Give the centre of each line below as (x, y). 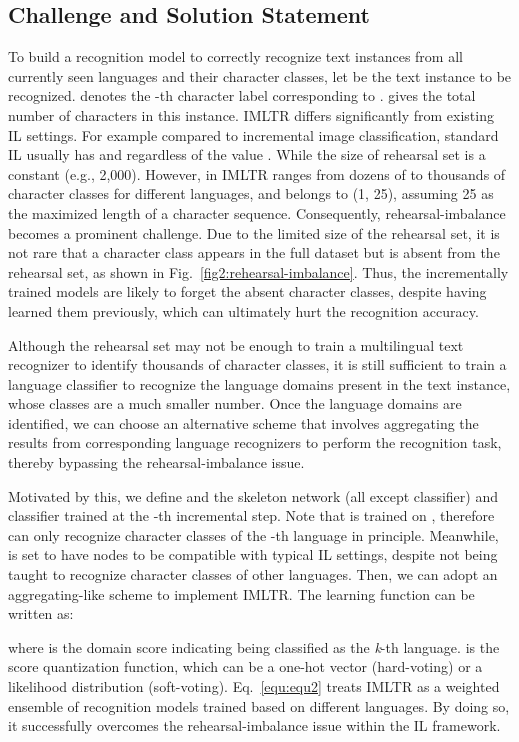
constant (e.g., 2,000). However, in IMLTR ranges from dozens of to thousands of (257, 173)
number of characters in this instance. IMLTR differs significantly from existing (251, 114)
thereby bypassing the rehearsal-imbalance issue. (156, 462)
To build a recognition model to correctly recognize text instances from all (235, 56)
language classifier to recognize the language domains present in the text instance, (259, 383)
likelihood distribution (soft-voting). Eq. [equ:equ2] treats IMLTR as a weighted (254, 686)
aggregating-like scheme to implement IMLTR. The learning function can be (241, 593)
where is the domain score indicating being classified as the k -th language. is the (254, 646)
